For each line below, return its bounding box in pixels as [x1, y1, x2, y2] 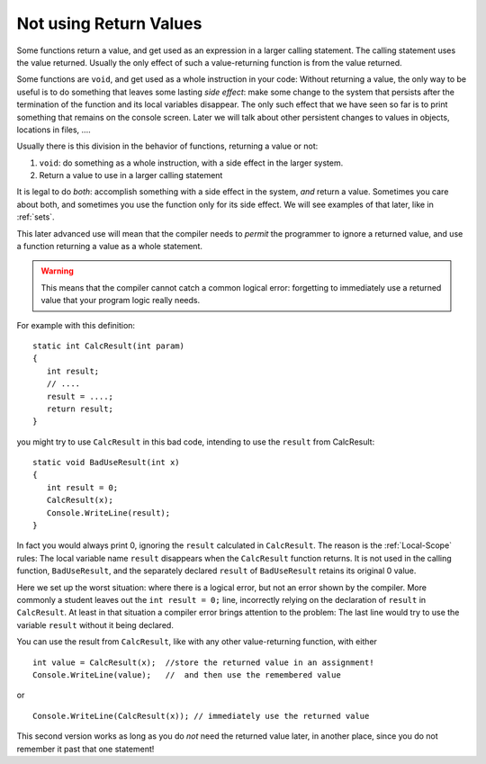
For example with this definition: [16, 319, 135, 330]
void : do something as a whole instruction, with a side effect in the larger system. [39, 157, 344, 168]
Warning [40, 265, 74, 276]
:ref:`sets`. [16, 211, 55, 222]
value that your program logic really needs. [40, 295, 201, 306]
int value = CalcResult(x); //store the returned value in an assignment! [32, 657, 374, 668]
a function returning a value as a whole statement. [16, 241, 202, 252]
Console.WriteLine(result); [46, 508, 171, 517]
